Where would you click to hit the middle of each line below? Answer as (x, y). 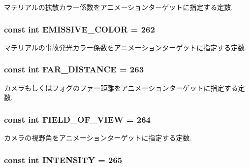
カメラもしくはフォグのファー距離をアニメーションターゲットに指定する (121, 87)
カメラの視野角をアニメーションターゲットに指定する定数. (98, 138)
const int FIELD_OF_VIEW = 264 (78, 119)
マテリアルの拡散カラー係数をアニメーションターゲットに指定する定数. (119, 7)
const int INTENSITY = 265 (63, 159)
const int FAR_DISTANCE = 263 (74, 69)
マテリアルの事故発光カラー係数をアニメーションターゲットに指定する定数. (125, 47)
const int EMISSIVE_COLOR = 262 (79, 29)
